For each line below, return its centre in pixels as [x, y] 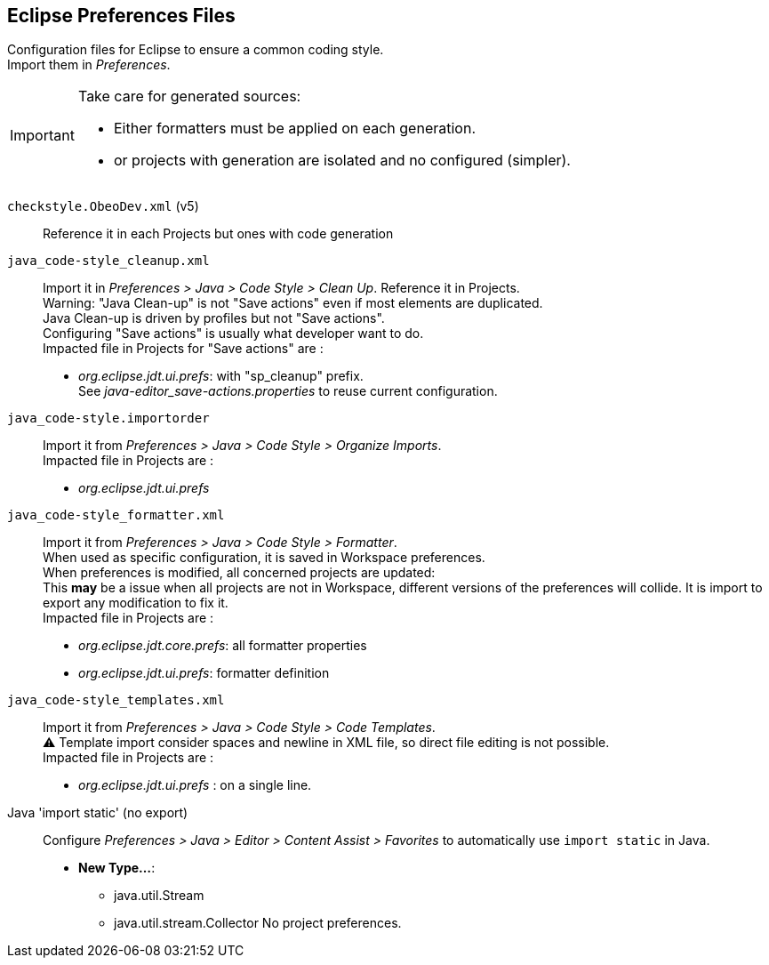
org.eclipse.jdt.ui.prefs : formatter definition [204, 673]
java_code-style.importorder [108, 418]
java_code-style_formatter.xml [116, 515]
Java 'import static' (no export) [98, 813]
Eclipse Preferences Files [121, 16]
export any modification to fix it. [136, 603]
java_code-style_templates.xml [116, 700]
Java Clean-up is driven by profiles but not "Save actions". [214, 318]
